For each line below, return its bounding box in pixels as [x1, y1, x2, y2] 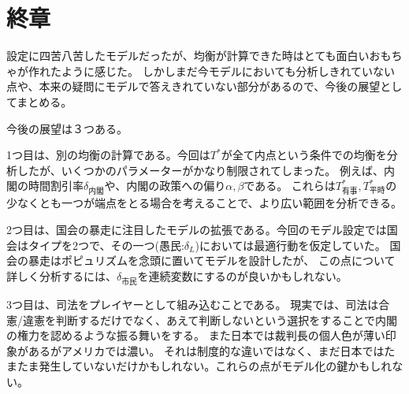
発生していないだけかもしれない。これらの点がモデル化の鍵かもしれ [39, 358, 392, 374]
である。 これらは [244, 177, 336, 194]
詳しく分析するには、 [6, 267, 117, 284]
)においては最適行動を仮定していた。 [195, 236, 386, 253]
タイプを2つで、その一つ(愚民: [28, 236, 184, 253]
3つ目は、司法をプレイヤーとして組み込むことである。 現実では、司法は [6, 296, 379, 313]
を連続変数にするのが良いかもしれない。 [137, 267, 348, 284]
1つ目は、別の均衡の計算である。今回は [6, 147, 210, 163]
